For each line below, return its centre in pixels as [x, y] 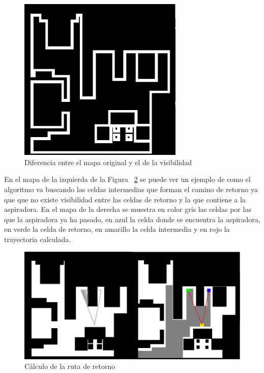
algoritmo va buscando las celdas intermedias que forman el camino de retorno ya [131, 189]
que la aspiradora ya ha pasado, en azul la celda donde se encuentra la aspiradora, [132, 219]
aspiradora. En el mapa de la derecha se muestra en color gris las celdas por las [128, 209]
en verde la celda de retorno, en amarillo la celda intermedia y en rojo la [117, 229]
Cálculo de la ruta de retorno [70, 366]
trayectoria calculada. [38, 239]
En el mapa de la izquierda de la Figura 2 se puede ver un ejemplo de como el [127, 179]
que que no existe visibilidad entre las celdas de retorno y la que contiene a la [125, 199]
